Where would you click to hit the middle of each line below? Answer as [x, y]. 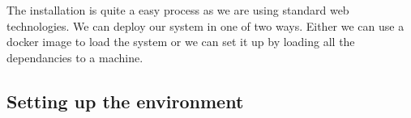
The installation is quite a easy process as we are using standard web [178, 10]
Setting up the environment [125, 101]
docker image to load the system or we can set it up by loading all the [181, 42]
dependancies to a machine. [75, 57]
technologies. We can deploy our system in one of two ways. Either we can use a [205, 25]
